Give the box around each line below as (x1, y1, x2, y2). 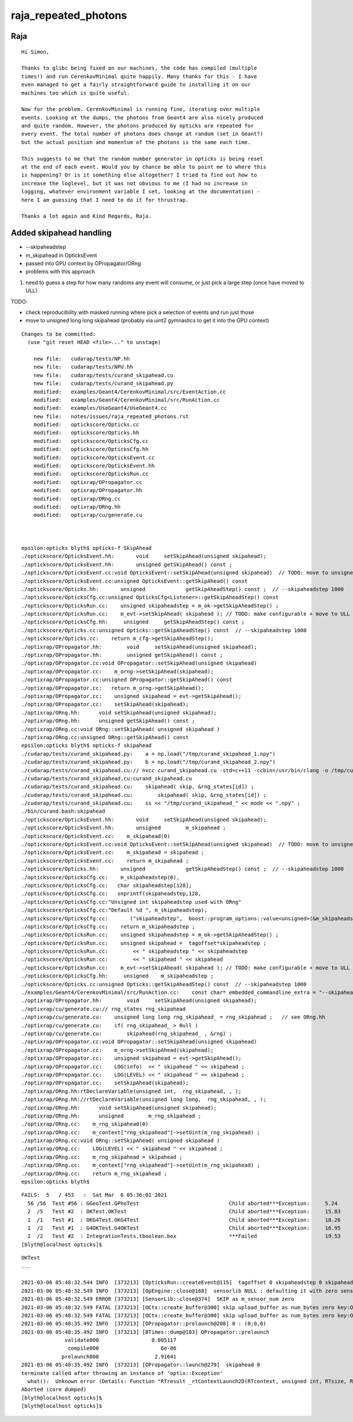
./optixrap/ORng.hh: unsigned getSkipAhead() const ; (21, 717, 195, 725)
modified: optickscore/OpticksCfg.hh (33, 446, 149, 453)
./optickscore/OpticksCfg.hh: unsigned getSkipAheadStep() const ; (21, 619, 245, 626)
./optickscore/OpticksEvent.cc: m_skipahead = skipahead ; (21, 849, 205, 856)
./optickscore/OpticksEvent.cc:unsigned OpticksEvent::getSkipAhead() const (21, 578, 248, 585)
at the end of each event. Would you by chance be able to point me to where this (21, 163, 267, 171)
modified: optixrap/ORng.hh (33, 503, 121, 510)
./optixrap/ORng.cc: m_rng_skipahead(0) (21, 1121, 149, 1127)
